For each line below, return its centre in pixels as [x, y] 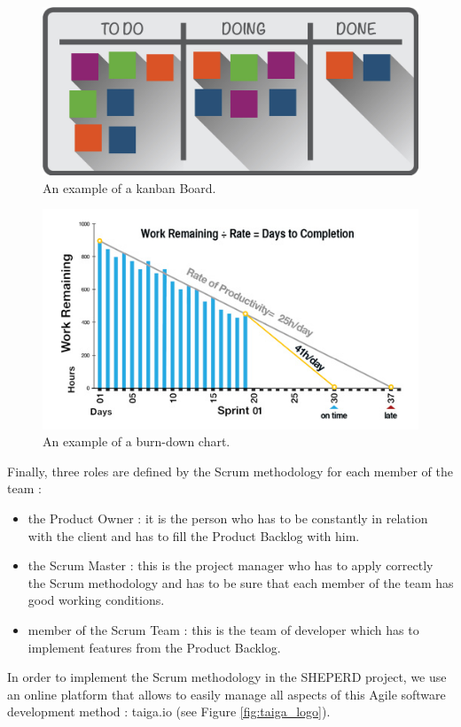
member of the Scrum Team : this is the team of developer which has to [223, 630]
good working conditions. [96, 600]
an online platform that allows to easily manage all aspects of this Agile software [227, 694]
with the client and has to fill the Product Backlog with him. [194, 535]
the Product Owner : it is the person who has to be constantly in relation [228, 518]
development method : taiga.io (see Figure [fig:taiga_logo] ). [169, 712]
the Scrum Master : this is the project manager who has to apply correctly [230, 565]
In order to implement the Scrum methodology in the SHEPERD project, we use [227, 677]
